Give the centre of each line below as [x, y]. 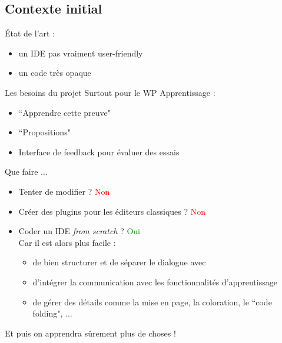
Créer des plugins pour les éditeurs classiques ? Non [112, 211]
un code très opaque [55, 73]
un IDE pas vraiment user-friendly [81, 53]
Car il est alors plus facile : [67, 242]
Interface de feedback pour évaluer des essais [99, 151]
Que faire [21, 171]
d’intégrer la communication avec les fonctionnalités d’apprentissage [155, 282]
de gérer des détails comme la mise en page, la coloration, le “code [152, 302]
